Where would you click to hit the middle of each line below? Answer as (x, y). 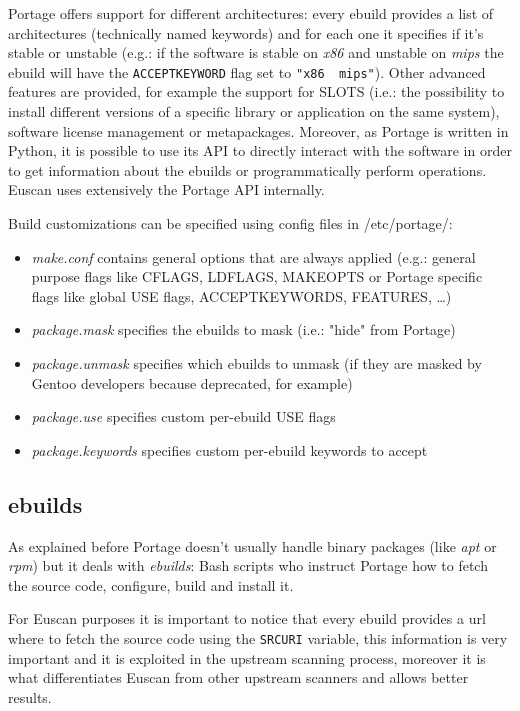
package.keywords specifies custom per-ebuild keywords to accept (229, 449)
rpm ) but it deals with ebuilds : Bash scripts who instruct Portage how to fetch (248, 565)
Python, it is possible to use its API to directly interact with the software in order (260, 150)
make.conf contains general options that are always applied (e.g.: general (253, 256)
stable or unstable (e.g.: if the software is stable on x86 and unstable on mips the (256, 52)
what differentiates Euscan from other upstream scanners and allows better (238, 677)
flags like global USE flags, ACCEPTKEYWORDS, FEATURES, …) (241, 295)
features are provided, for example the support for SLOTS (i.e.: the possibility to (256, 91)
